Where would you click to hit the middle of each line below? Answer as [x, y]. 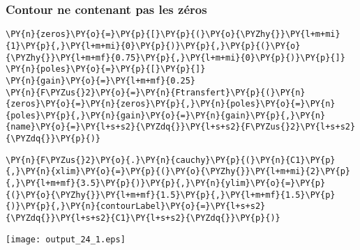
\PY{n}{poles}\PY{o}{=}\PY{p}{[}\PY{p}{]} [106, 69]
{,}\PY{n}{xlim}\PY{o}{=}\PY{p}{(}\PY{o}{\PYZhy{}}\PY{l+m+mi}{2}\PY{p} [178, 172]
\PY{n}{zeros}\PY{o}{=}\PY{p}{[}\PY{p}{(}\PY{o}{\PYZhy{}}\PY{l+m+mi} [173, 34]
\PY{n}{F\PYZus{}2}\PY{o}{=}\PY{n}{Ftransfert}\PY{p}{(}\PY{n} [156, 92]
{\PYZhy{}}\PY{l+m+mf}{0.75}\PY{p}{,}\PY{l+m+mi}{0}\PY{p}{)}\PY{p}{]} [175, 57]
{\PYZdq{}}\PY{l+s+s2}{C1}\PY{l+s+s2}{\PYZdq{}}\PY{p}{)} [143, 218]
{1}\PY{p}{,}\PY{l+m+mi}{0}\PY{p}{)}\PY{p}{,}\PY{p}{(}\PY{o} [153, 46]
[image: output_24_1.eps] [66, 239]
